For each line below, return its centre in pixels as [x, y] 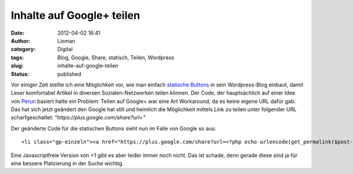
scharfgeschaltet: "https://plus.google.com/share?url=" [78, 118]
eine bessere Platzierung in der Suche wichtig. [67, 163]
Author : [21, 41]
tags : [17, 57]
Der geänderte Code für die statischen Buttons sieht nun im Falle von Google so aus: [114, 128]
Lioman [66, 41]
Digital [65, 49]
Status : [20, 74]
